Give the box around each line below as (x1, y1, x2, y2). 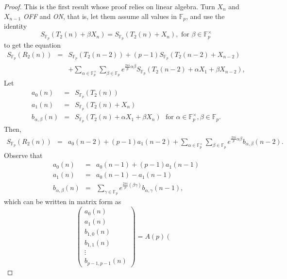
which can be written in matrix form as (4, 196, 121, 207)
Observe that (4, 150, 43, 160)
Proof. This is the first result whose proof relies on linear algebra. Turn (4, 1, 215, 11)
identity (4, 21, 27, 31)
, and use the (186, 11, 225, 21)
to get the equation (4, 40, 61, 50)
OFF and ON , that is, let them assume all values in (23, 11, 177, 21)
